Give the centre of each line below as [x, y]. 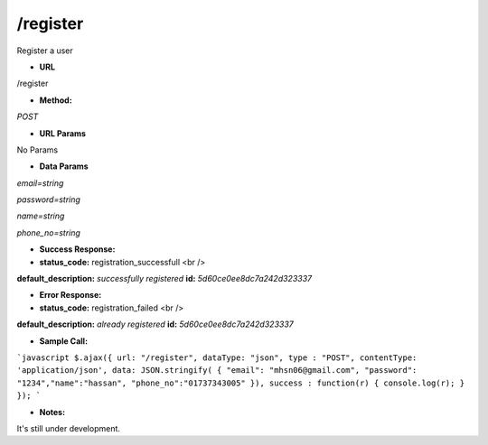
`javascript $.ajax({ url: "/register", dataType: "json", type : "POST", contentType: [217, 357]
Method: [56, 100]
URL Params [62, 133]
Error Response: [70, 295]
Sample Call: [64, 341]
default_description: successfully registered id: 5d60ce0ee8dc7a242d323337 [164, 279]
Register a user [45, 51]
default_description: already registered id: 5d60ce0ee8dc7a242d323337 [155, 324]
